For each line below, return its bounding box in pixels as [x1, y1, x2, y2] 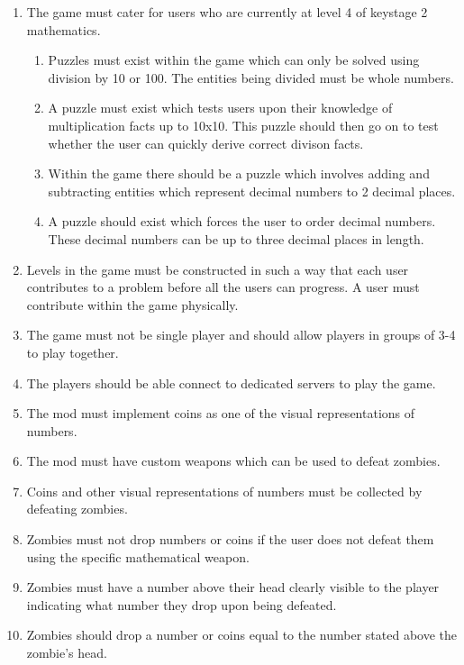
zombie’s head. [26, 643, 107, 662]
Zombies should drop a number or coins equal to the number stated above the [26, 625, 458, 644]
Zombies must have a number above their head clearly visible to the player [26, 578, 440, 597]
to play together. [26, 342, 119, 361]
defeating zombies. [26, 499, 128, 518]
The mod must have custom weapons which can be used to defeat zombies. [26, 451, 441, 470]
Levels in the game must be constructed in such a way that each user [26, 260, 409, 278]
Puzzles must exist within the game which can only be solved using [48, 50, 420, 69]
